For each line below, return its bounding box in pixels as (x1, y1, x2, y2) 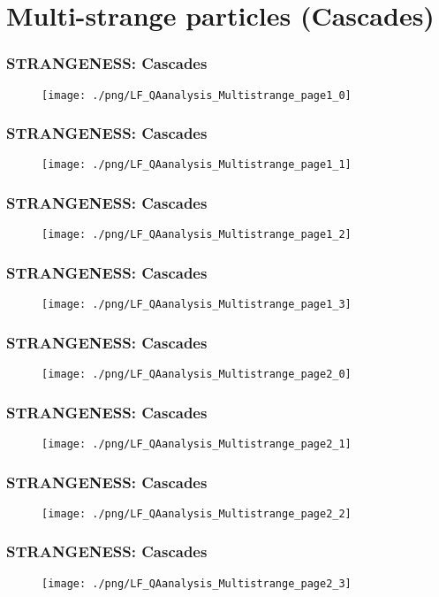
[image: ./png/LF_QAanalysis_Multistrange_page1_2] (42, 228, 352, 241)
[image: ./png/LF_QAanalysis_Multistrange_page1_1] (42, 158, 352, 172)
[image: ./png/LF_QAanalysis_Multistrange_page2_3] (42, 577, 352, 590)
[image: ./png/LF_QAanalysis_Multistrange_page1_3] (42, 298, 352, 311)
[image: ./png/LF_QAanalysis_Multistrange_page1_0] (42, 88, 352, 102)
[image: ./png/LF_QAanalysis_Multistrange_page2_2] (42, 507, 352, 520)
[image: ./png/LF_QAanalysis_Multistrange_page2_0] (42, 368, 352, 381)
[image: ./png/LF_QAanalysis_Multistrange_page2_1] (42, 437, 352, 450)
